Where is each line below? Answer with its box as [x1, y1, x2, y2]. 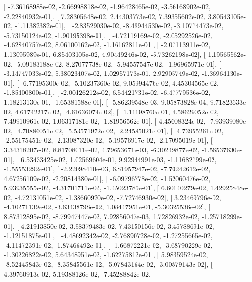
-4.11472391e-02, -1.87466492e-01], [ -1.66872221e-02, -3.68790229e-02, [4, 240, 213, 250]
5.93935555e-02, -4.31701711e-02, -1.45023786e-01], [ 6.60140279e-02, [4, 183, 208, 193]
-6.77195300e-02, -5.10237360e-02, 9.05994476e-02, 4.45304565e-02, [20, 77, 219, 88]
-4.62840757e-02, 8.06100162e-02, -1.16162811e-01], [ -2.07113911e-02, [4, 39, 211, 50]
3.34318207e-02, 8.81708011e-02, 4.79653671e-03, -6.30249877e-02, [4, 144, 200, 154]
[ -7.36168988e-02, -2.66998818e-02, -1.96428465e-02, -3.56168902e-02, [4, 1, 211, 11]
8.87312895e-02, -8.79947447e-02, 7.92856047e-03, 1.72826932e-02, [4, 211, 200, 222]
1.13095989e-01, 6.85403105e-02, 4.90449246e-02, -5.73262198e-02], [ [4, 49, 206, 59]
